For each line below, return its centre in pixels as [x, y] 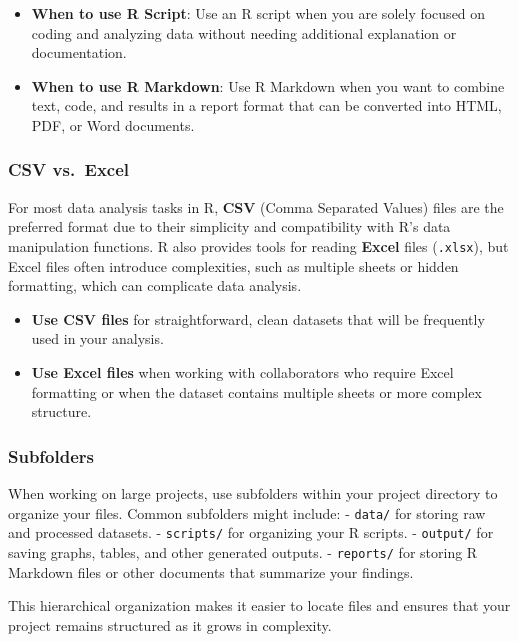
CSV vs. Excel [69, 169]
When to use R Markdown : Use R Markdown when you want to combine [268, 85]
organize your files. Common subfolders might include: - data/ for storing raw [247, 512]
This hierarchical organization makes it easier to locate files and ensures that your [259, 605]
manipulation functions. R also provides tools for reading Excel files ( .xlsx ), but [258, 245]
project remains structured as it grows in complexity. [170, 624]
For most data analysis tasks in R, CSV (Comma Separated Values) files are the [256, 206]
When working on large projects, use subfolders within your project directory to [253, 493]
